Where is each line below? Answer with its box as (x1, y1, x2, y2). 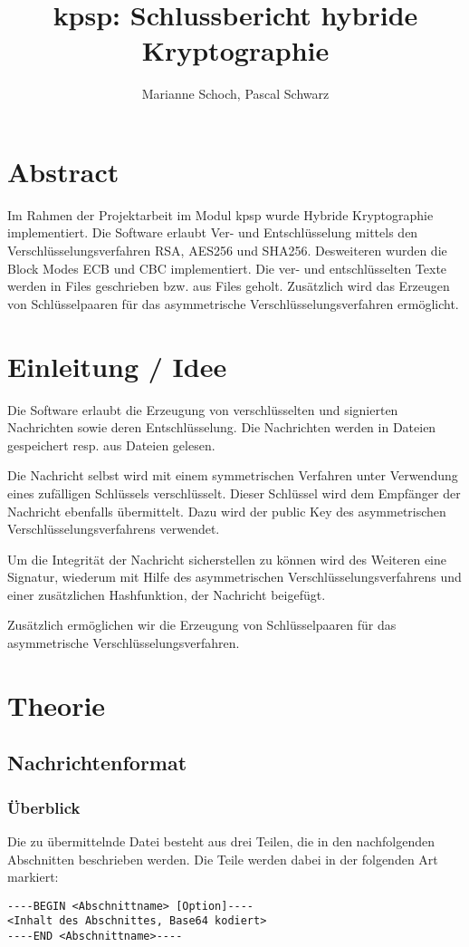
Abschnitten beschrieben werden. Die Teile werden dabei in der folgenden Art (7, 849, 438, 868)
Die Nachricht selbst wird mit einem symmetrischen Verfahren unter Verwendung (7, 466, 458, 485)
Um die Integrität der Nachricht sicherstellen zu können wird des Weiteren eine (7, 549, 446, 568)
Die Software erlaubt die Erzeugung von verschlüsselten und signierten (7, 400, 398, 419)
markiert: (7, 867, 59, 886)
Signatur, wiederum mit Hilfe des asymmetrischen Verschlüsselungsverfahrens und (7, 567, 462, 586)
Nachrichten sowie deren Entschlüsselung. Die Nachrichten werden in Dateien (7, 418, 436, 437)
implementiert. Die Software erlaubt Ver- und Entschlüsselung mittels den (7, 223, 418, 242)
